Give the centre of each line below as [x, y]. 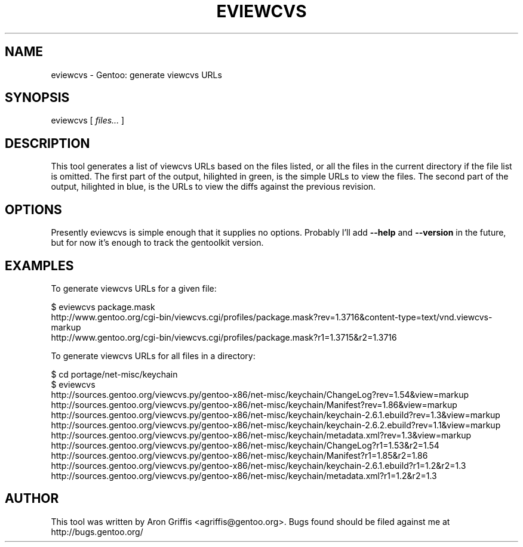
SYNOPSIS [37, 98]
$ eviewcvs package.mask [103, 307]
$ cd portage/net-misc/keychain [114, 374]
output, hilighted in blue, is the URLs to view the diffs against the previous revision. [213, 187]
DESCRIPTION [47, 143]
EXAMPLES [39, 265]
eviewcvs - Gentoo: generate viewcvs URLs [136, 75]
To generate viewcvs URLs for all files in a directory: [153, 356]
